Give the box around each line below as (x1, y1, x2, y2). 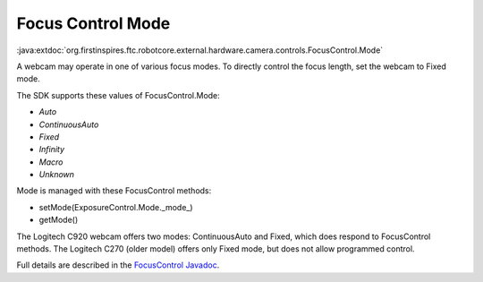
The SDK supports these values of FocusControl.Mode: (16, 90, 221, 100)
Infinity (38, 144, 65, 155)
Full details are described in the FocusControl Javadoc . (16, 260, 220, 270)
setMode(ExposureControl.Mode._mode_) (38, 201, 193, 212)
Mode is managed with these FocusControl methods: (16, 185, 212, 196)
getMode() (38, 215, 79, 226)
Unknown (38, 169, 75, 180)
